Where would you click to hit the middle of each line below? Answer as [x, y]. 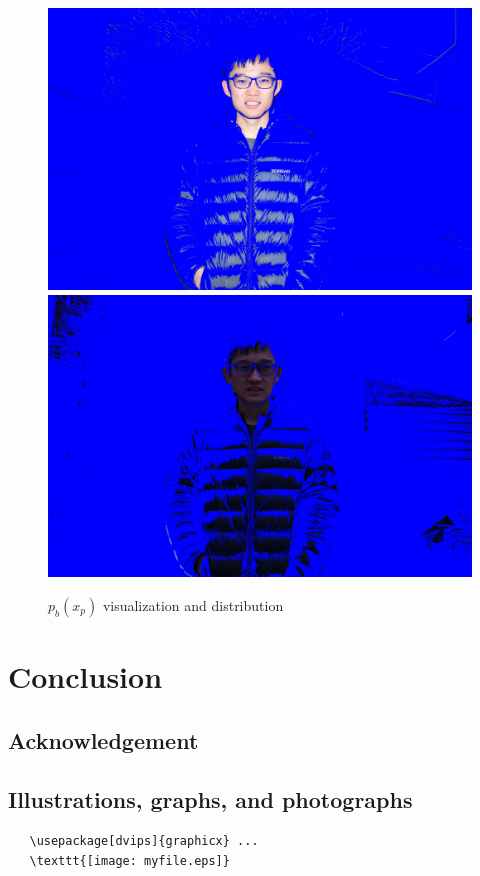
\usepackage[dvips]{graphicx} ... [144, 841]
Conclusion [85, 676]
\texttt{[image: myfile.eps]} [129, 860]
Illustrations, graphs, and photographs [210, 798]
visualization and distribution [193, 604]
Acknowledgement [103, 739]
